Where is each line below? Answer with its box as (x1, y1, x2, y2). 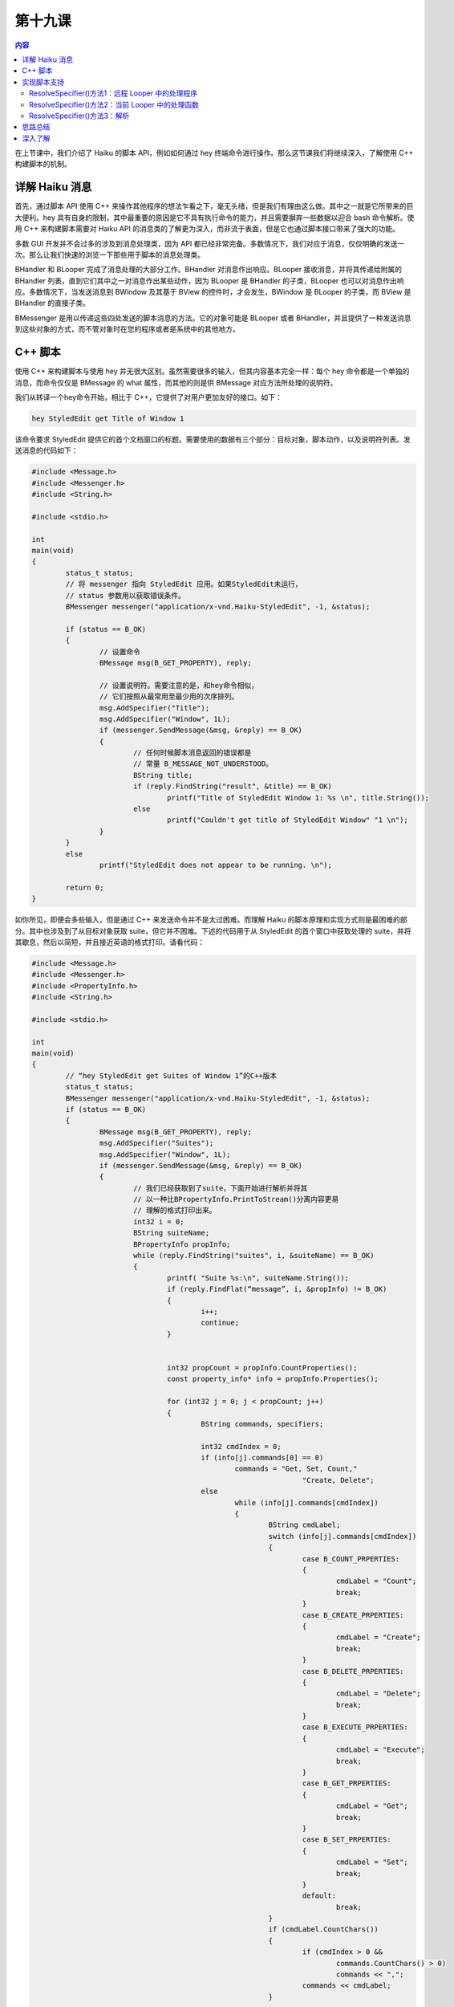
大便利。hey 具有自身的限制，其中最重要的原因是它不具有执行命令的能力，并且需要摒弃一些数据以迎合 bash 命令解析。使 (14, 213, 415, 222)
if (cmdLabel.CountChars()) (268, 1925, 379, 1934)
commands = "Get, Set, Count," (234, 1464, 358, 1473)
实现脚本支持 (22, 77, 64, 87)
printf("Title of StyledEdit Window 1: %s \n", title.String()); (167, 793, 429, 802)
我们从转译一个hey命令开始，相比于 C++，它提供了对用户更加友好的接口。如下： (14, 392, 282, 401)
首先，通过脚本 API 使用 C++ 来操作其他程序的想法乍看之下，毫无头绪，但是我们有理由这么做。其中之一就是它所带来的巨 (14, 202, 414, 211)
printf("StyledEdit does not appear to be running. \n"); (99, 860, 333, 869)
